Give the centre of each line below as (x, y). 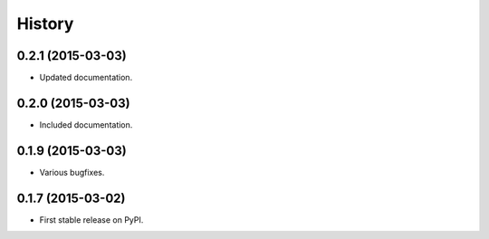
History (45, 24)
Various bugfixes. (72, 172)
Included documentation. (86, 124)
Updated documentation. (86, 78)
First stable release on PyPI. (91, 220)
